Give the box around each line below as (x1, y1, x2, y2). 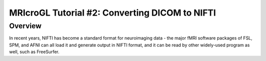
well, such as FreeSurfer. (9, 49, 60, 55)
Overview (9, 21, 42, 30)
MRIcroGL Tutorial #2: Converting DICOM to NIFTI (9, 7, 216, 18)
